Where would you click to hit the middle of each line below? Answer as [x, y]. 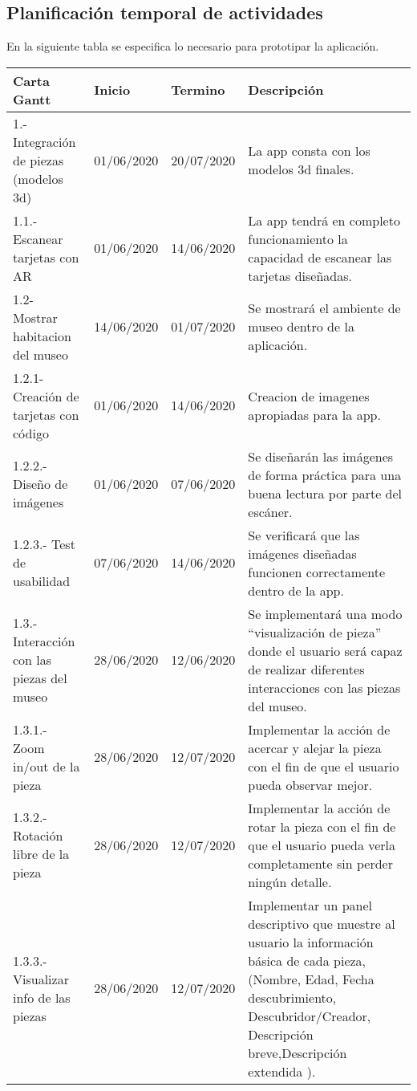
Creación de [46, 396]
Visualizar [41, 979]
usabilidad [42, 581]
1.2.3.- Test [44, 544]
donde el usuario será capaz [325, 650]
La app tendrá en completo [324, 220]
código [31, 433]
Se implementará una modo [325, 613]
